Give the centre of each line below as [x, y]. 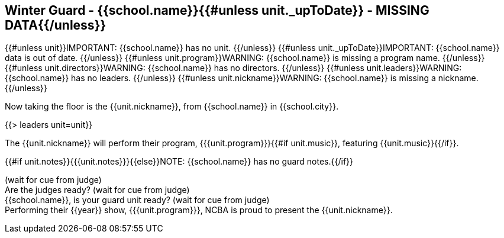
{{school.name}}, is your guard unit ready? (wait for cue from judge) [137, 200]
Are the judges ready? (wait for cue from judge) [97, 190]
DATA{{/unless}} [56, 25]
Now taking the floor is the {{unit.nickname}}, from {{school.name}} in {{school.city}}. [172, 107]
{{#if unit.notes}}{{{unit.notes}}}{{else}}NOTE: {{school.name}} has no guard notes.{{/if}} [179, 162]
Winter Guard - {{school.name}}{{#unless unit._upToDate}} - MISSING [217, 10]
